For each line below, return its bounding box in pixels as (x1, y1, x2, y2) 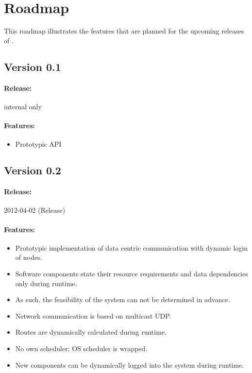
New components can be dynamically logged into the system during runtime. (15, 359, 244, 370)
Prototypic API (15, 139, 62, 149)
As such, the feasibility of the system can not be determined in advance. (15, 294, 230, 305)
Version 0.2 (4, 163, 61, 178)
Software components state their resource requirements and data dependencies (15, 269, 248, 279)
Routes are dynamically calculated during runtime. (15, 327, 167, 337)
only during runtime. (15, 278, 77, 288)
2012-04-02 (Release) (4, 205, 66, 215)
